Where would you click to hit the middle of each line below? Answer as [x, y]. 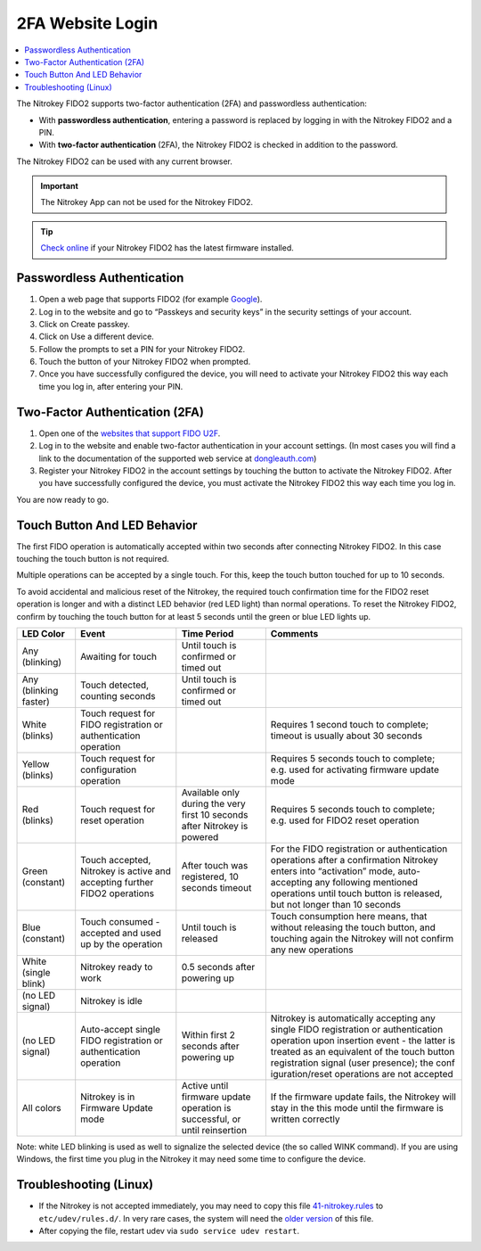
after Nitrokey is [215, 826]
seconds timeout [216, 887]
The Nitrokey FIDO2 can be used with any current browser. [125, 161]
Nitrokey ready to [117, 967]
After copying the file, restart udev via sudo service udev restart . [169, 1231]
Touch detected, [115, 685]
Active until [205, 1085]
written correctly [305, 1119]
